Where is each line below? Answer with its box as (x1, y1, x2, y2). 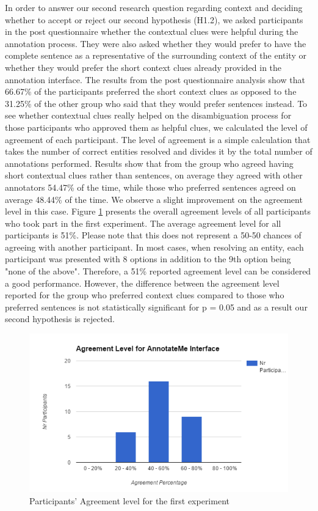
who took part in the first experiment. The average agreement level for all (5, 216, 281, 229)
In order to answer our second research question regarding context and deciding (5, 1, 303, 13)
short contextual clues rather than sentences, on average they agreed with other (5, 169, 303, 182)
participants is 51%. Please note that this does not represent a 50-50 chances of (5, 229, 302, 241)
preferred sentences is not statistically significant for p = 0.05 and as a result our (5, 300, 308, 313)
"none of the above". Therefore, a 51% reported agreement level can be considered (5, 265, 311, 278)
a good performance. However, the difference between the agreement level (5, 276, 280, 289)
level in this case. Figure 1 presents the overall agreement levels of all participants (5, 205, 311, 218)
